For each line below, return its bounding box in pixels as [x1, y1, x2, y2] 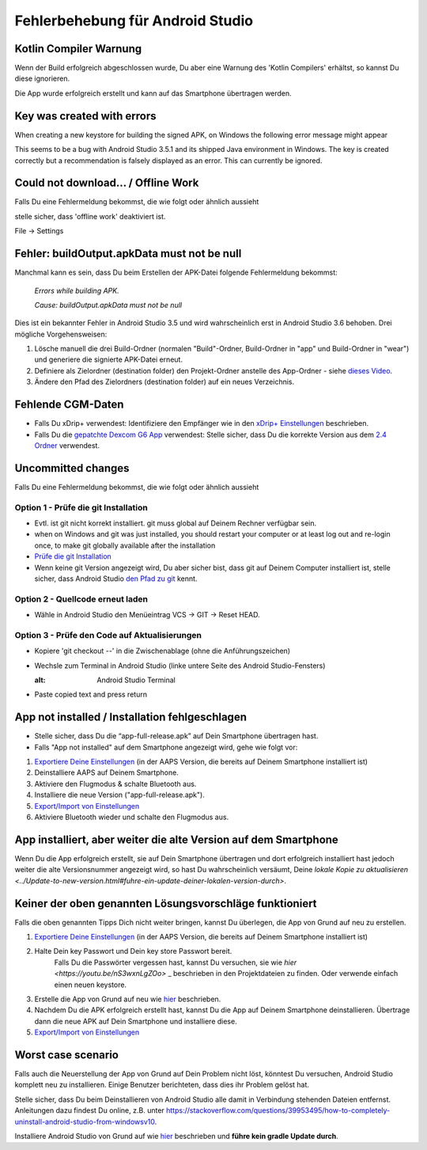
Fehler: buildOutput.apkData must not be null [14, 247, 242, 260]
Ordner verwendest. [34, 440, 100, 450]
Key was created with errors [14, 109, 157, 123]
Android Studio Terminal [96, 675, 176, 685]
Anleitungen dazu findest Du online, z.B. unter [14, 1106, 165, 1115]
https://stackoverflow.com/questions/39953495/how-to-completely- [166, 1106, 391, 1115]
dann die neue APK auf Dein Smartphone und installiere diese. [34, 1016, 237, 1026]
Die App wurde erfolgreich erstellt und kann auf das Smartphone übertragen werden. [14, 88, 292, 98]
